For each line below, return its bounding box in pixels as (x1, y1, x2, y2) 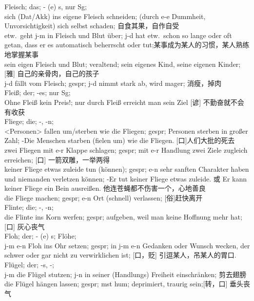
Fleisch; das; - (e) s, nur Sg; (4, 1, 87, 11)
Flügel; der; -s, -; (4, 260, 54, 270)
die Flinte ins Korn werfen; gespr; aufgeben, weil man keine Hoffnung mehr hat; (4, 212, 242, 222)
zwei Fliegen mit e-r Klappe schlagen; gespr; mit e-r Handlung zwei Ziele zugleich (4, 144, 248, 155)
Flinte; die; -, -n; (4, 202, 54, 212)
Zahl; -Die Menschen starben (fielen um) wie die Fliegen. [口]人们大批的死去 (4, 135, 235, 145)
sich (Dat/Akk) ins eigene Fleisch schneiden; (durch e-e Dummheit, (4, 11, 206, 21)
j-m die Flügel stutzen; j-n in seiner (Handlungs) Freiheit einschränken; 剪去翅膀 (4, 269, 246, 279)
